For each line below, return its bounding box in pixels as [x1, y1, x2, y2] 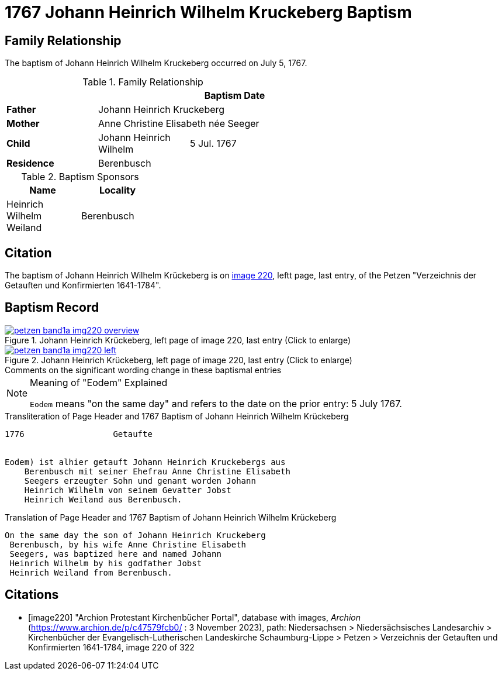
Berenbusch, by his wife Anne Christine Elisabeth [9, 539, 247, 549]
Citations [5, 587, 59, 602]
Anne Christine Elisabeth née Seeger [98, 118, 259, 130]
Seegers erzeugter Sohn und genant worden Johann [24, 476, 256, 485]
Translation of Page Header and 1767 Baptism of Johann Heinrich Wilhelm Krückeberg [5, 512, 337, 522]
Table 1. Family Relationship [82, 76, 203, 88]
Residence [6, 157, 54, 170]
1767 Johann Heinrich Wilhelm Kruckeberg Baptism [5, 2, 412, 22]
